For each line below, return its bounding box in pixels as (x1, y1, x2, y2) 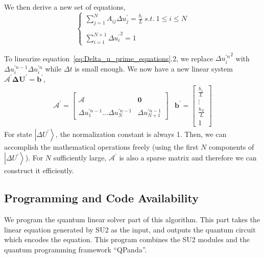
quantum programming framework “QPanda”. (4, 244, 147, 254)
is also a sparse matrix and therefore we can (119, 152, 257, 163)
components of (208, 141, 254, 152)
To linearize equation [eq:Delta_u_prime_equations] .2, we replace (4, 53, 213, 63)
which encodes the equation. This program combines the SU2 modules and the (4, 234, 250, 245)
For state (4, 128, 32, 139)
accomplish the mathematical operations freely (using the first (4, 141, 199, 152)
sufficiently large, (53, 152, 107, 163)
